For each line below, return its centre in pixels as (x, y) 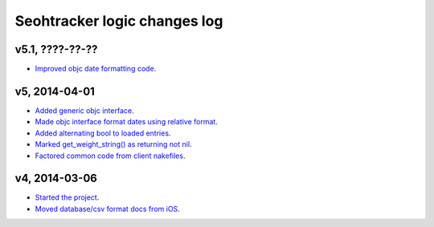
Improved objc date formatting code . (96, 69)
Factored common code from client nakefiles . (110, 156)
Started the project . (67, 197)
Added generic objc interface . (84, 110)
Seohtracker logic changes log (119, 21)
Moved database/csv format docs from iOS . (107, 209)
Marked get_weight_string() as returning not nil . (113, 144)
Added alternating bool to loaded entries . (103, 133)
